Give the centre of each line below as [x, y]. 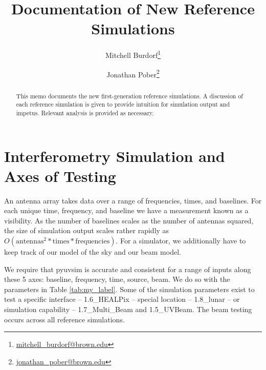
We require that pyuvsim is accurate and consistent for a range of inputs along [128, 269]
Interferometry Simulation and [115, 156]
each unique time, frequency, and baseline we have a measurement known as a [126, 210]
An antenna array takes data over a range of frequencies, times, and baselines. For [133, 200]
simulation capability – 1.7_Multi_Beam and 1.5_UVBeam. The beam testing [128, 309]
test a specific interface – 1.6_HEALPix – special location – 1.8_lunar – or [122, 299]
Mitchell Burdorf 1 [133, 54]
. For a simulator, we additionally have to [181, 241]
